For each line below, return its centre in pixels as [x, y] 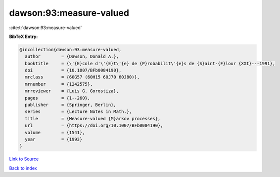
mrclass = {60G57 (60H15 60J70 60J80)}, [82, 77]
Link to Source [24, 159]
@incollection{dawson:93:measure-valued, [70, 50]
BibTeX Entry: [23, 36]
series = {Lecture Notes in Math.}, [78, 112]
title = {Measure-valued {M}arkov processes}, [93, 119]
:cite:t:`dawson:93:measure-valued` [46, 28]
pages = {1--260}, [58, 98]
